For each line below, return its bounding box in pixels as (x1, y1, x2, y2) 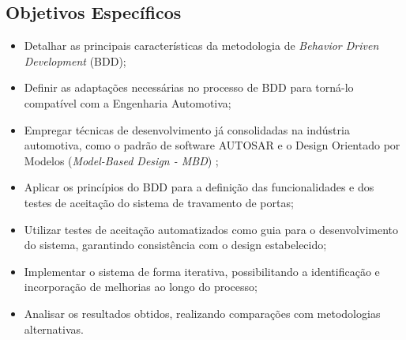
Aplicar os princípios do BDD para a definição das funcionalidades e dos (24, 179, 374, 195)
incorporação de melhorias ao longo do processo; (24, 278, 258, 295)
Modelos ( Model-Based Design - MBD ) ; (24, 152, 219, 168)
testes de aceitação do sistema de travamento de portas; (24, 194, 294, 210)
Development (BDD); (24, 52, 126, 69)
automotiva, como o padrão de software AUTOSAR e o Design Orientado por (24, 137, 400, 153)
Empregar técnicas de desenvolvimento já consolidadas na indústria (24, 121, 350, 138)
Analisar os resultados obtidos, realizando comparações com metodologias (24, 304, 381, 321)
